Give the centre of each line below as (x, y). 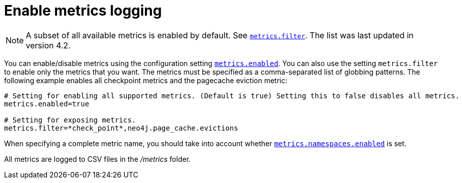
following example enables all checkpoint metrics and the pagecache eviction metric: (146, 80)
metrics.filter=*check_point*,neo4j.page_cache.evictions (121, 128)
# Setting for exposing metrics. (70, 120)
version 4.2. (48, 45)
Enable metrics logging (83, 11)
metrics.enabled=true (47, 104)
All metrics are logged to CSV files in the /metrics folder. (97, 159)
